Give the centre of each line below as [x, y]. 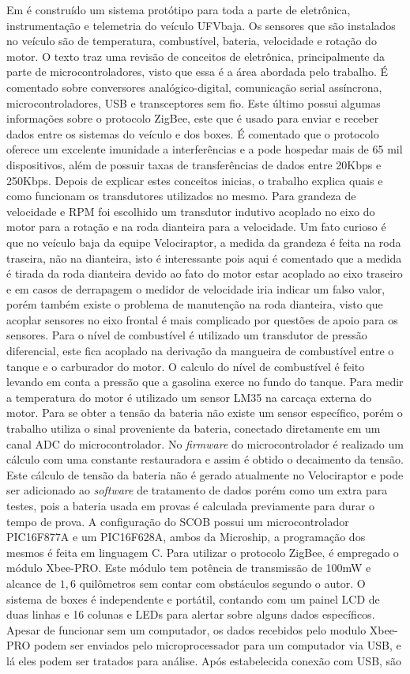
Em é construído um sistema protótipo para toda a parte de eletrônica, [179, 9]
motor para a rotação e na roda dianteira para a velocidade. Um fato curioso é [196, 227]
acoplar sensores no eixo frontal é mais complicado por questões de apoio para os [202, 319]
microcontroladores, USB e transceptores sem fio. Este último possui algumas [194, 102]
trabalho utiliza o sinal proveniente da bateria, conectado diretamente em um [194, 428]
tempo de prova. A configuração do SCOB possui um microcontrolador [178, 521]
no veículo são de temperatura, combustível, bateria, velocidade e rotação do [192, 41]
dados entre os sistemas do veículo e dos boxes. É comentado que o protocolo [193, 133]
